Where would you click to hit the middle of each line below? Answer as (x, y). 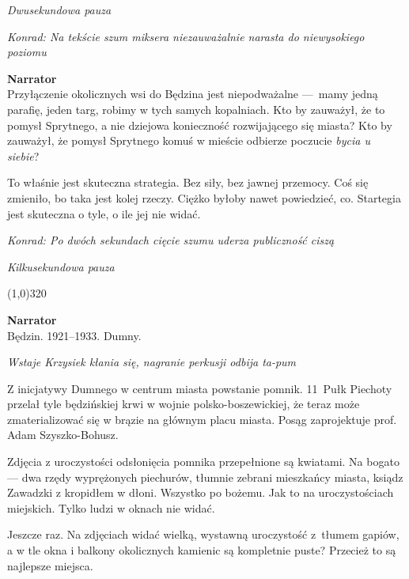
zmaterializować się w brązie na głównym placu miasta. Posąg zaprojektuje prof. (202, 419)
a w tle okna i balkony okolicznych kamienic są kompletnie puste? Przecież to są (202, 550)
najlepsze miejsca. (50, 565)
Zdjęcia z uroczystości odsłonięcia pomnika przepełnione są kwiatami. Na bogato (203, 462)
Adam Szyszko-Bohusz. (63, 435)
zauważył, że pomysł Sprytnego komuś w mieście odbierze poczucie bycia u (189, 140)
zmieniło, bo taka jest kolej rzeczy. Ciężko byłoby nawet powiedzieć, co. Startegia (204, 197)
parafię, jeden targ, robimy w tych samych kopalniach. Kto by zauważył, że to (196, 109)
